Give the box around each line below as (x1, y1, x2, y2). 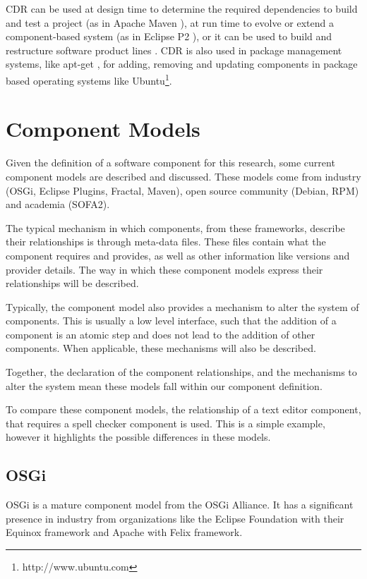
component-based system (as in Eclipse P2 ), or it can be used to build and (6, 29, 332, 44)
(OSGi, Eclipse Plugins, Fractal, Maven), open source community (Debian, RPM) (6, 183, 359, 197)
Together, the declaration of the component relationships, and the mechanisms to (6, 365, 357, 379)
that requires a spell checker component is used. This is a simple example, (6, 415, 325, 430)
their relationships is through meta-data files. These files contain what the (6, 234, 326, 249)
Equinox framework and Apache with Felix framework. (6, 525, 243, 540)
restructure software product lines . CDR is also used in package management (6, 42, 342, 57)
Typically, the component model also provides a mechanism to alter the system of (6, 299, 359, 314)
